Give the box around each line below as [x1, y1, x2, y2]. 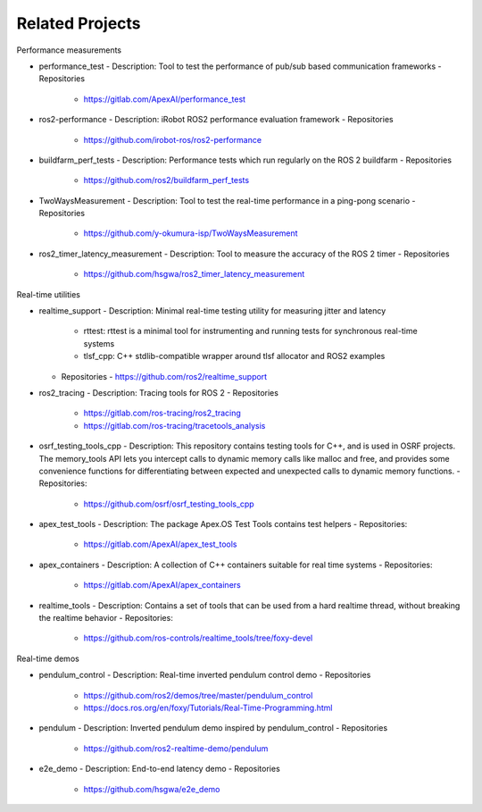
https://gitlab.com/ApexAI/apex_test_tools [83, 539, 237, 549]
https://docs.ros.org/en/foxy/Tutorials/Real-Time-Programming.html [83, 702, 333, 713]
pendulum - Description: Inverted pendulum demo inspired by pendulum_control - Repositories [38, 723, 388, 733]
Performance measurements [16, 45, 122, 55]
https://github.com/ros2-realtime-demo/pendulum [83, 742, 269, 754]
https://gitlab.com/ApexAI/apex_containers [83, 580, 241, 590]
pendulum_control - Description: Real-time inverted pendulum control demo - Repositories [38, 670, 371, 681]
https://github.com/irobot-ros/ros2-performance [83, 134, 262, 145]
